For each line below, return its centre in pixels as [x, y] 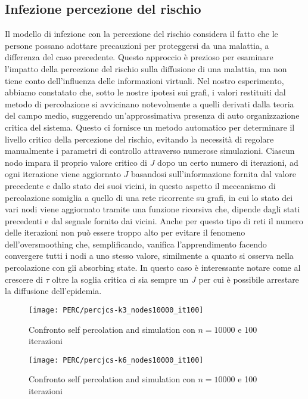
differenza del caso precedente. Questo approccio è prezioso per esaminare [139, 57]
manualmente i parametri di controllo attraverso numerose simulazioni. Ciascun [150, 151]
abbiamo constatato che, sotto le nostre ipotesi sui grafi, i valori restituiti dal [145, 92]
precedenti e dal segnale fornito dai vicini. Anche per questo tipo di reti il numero [154, 220]
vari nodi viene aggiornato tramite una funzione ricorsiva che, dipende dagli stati [153, 209]
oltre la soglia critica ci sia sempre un [120, 279]
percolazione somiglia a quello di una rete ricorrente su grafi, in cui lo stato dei [149, 197]
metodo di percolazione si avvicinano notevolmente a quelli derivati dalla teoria [150, 103]
